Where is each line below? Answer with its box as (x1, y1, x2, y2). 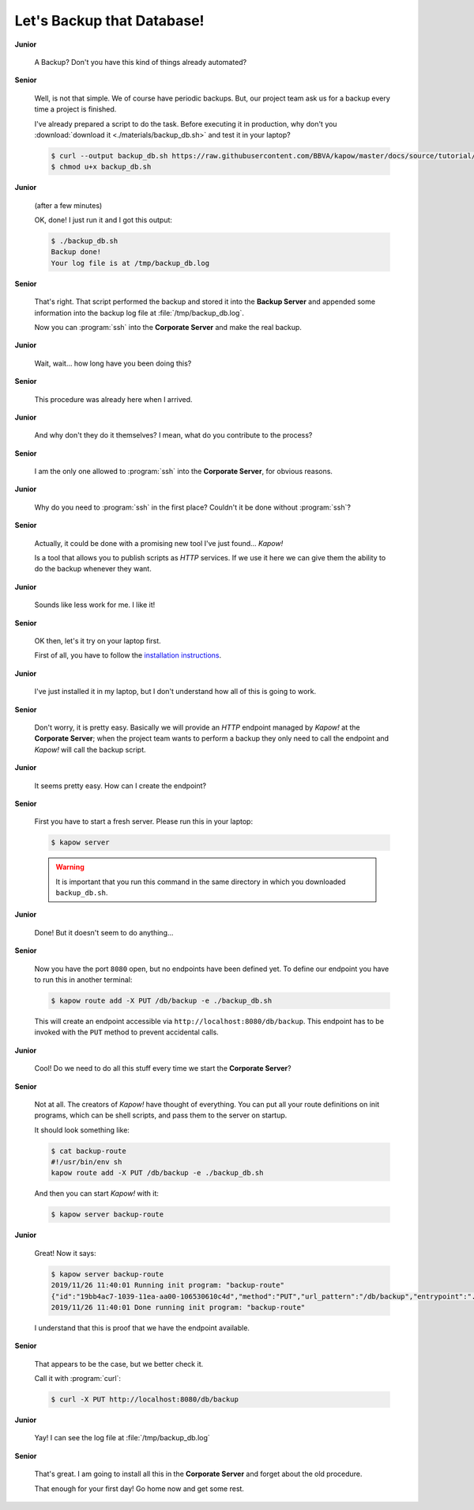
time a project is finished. (34, 104, 117, 114)
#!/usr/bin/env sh (51, 1158, 122, 1167)
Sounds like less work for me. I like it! (34, 600, 156, 609)
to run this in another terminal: (34, 974, 133, 985)
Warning (55, 863, 85, 872)
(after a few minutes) (34, 200, 103, 210)
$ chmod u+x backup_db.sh (51, 162, 152, 172)
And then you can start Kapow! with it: (34, 1189, 160, 1198)
